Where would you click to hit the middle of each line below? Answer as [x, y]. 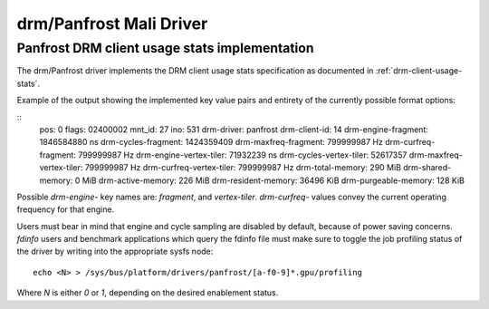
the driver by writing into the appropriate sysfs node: [115, 251]
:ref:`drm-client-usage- [419, 71]
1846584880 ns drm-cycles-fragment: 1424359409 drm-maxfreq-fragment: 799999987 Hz [211, 142]
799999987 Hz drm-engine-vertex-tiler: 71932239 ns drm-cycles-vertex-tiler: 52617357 [243, 155]
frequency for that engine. [66, 209]
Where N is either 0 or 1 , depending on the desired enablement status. [148, 293]
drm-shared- [427, 168]
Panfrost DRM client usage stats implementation [165, 48]
